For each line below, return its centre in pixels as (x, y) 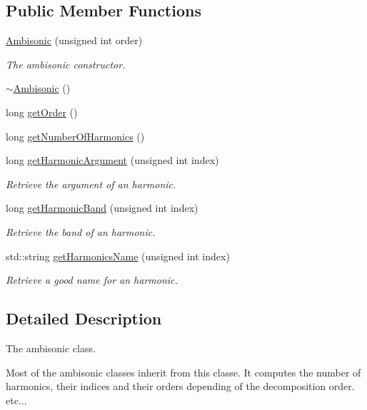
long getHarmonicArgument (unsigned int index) (112, 160)
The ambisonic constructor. (66, 64)
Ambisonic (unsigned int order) (74, 40)
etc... (16, 400)
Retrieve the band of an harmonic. (81, 231)
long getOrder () (42, 112)
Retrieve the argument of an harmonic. (91, 184)
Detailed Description (84, 318)
